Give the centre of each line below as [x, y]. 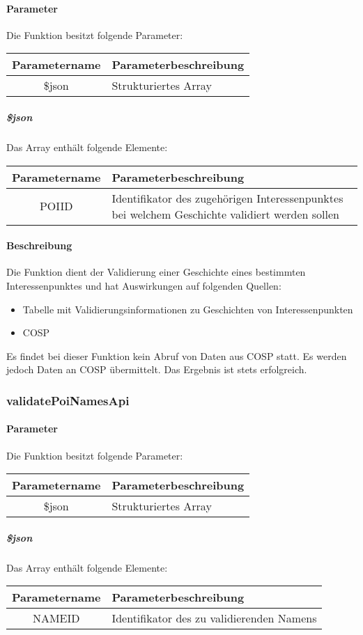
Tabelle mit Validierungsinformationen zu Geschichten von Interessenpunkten [188, 309]
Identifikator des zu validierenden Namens [214, 618]
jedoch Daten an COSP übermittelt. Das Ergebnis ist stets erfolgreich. [157, 369]
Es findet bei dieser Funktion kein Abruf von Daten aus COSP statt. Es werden [177, 355]
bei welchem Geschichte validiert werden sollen [225, 214]
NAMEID [56, 618]
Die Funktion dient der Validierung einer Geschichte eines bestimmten [156, 272]
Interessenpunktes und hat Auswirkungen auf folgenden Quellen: [144, 285]
